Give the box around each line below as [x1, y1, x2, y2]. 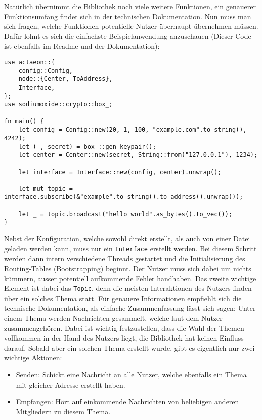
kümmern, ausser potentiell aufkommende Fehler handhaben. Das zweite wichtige [4, 273, 256, 283]
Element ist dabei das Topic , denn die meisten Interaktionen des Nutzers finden [4, 283, 252, 293]
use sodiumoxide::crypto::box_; [4, 101, 113, 108]
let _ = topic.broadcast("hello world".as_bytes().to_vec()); [18, 210, 233, 218]
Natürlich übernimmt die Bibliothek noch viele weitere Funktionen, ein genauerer [4, 1, 256, 11]
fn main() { [4, 117, 44, 125]
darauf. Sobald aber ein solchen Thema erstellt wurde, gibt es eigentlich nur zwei [4, 342, 255, 353]
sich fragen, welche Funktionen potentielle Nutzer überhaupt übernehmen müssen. [4, 21, 258, 31]
